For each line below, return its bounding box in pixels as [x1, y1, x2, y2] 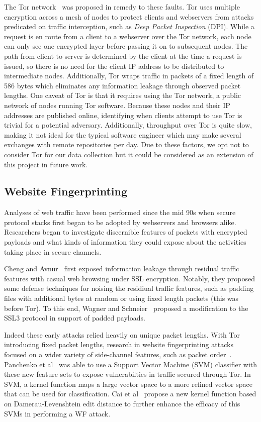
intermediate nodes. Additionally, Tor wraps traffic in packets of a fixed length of [4, 70, 254, 81]
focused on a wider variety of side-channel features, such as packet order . [4, 349, 232, 360]
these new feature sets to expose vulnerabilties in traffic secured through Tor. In [4, 369, 251, 379]
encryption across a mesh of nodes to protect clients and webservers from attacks [4, 11, 254, 22]
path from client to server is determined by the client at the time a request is [4, 50, 242, 61]
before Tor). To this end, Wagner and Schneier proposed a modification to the [4, 302, 248, 313]
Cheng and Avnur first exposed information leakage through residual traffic [4, 263, 239, 274]
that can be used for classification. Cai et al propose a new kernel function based [4, 388, 256, 399]
